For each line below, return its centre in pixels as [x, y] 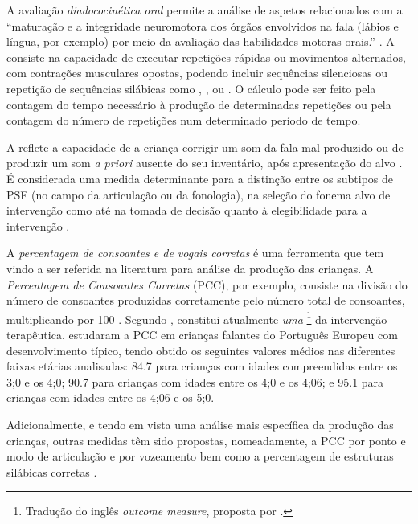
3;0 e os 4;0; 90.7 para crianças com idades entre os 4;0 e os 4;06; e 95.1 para [195, 381]
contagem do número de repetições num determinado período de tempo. [184, 120]
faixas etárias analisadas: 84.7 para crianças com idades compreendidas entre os [202, 366]
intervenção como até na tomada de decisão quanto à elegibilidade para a [187, 210]
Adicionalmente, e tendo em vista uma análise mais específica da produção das [200, 424]
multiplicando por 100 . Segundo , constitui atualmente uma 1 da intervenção [197, 317]
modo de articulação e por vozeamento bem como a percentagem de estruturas [200, 456]
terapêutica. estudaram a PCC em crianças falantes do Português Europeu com [202, 334]
